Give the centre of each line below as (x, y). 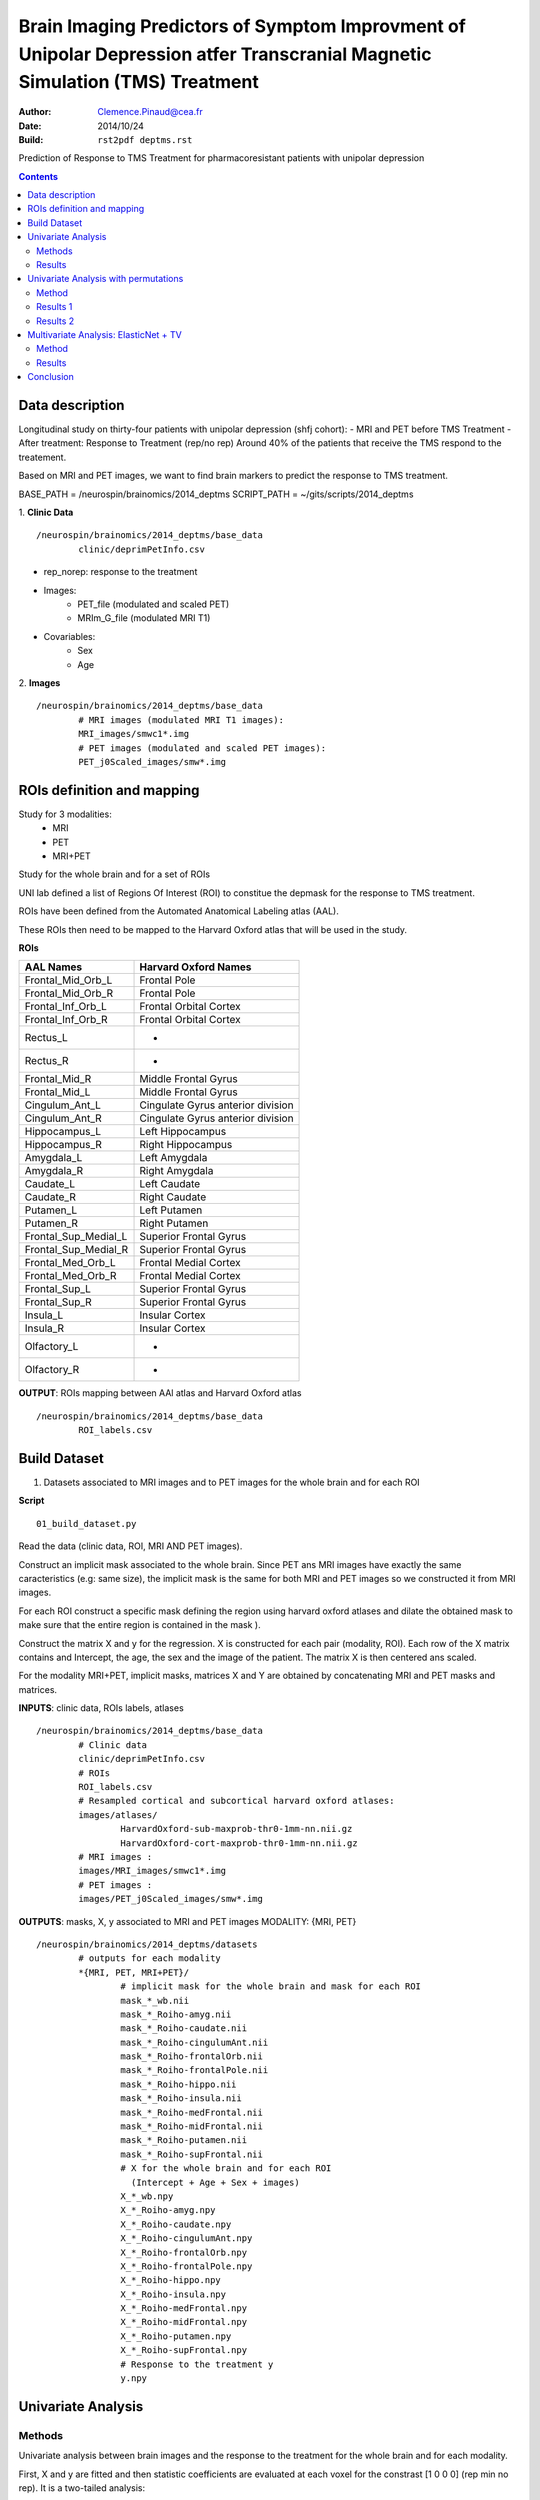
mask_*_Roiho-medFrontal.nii (192, 2112)
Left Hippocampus (183, 1132)
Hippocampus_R (63, 1145)
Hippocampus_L (63, 1132)
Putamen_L (51, 1210)
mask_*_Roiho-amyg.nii (176, 2014)
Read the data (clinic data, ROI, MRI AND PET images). (130, 1546)
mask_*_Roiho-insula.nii (181, 2098)
